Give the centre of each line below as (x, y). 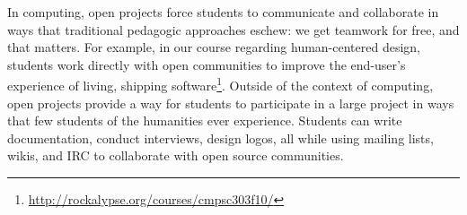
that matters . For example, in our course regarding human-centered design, (214, 47)
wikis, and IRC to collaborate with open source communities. (176, 155)
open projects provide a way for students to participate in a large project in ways (231, 103)
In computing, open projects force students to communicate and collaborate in (223, 12)
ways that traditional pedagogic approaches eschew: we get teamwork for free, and (233, 29)
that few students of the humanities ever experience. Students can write (205, 120)
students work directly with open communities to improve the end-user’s (207, 64)
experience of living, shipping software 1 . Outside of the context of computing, (220, 84)
